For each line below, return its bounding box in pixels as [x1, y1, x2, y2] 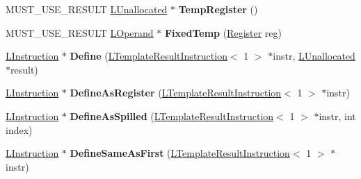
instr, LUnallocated [273, 49, 355, 63]
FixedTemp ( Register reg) [164, 25, 282, 40]
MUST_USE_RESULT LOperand [6, 25, 154, 40]
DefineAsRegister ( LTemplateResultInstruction [70, 85, 282, 100]
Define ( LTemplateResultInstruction [70, 49, 227, 63]
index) [6, 122, 33, 137]
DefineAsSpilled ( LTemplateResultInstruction [70, 108, 274, 123]
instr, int [319, 108, 356, 123]
